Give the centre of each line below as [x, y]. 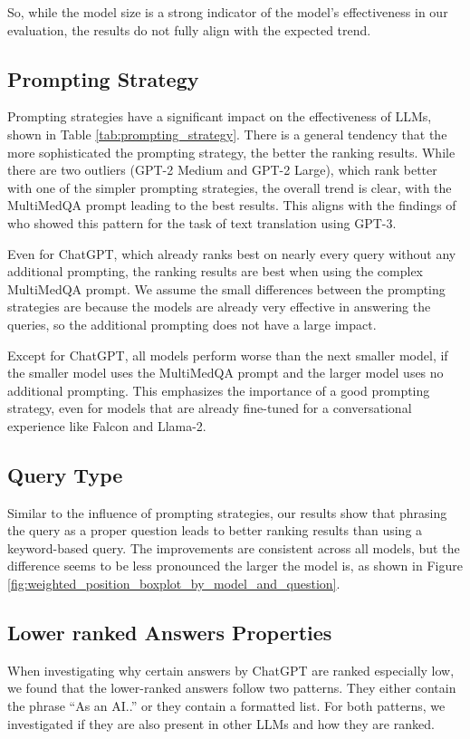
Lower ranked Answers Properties [170, 633]
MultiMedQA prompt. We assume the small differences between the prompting [226, 288]
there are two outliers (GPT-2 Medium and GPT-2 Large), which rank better [222, 170]
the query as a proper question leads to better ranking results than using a [215, 530]
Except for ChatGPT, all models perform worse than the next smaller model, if [228, 355]
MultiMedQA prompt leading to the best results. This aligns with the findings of [232, 205]
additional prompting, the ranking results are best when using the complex [216, 271]
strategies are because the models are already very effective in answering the [219, 307]
